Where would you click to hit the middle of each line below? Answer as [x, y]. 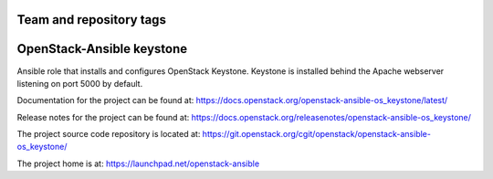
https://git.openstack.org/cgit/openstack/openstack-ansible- [316, 134]
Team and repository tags [91, 20]
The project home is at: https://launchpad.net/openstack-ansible [138, 163]
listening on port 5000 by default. [80, 83]
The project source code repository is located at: [109, 134]
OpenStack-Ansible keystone [102, 49]
